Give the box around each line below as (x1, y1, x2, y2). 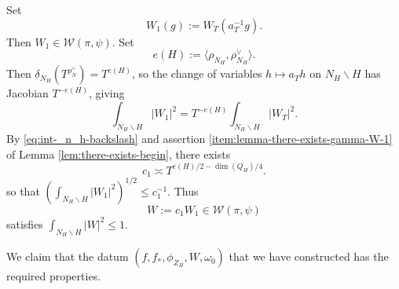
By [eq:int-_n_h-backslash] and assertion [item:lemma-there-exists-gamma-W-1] (6, 130, 393, 147)
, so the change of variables (131, 65, 262, 82)
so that (6, 182, 40, 199)
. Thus (167, 182, 199, 199)
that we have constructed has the (229, 248, 389, 265)
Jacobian (6, 85, 49, 101)
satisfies (6, 215, 43, 232)
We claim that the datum (6, 248, 129, 265)
